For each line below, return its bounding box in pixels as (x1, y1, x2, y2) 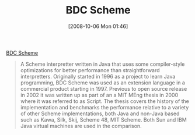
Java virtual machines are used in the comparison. (20, 122, 142, 129)
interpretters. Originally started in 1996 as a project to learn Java (20, 73, 176, 80)
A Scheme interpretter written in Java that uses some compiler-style (20, 61, 185, 67)
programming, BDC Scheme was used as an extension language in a (20, 79, 186, 86)
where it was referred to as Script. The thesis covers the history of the (20, 97, 190, 105)
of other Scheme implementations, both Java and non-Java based (20, 110, 180, 117)
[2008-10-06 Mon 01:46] (68, 23, 128, 30)
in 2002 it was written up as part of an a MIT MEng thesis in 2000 (20, 91, 179, 98)
